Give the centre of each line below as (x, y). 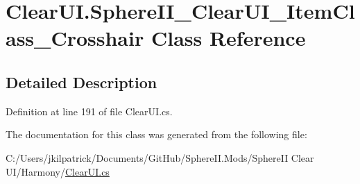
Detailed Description (82, 82)
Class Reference (228, 38)
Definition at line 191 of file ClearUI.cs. (89, 111)
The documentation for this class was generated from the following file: (156, 134)
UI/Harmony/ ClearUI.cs (58, 171)
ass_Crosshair (75, 38)
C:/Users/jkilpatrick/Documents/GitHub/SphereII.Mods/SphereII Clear (160, 157)
